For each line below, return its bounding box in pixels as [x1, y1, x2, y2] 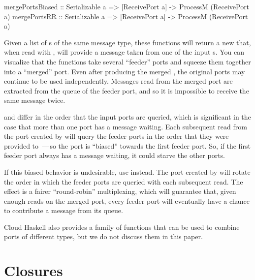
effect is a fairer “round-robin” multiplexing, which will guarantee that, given [4, 186, 236, 196]
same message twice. [4, 95, 65, 105]
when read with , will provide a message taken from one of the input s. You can [4, 47, 244, 57]
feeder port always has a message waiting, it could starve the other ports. [4, 150, 225, 160]
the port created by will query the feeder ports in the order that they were [4, 131, 229, 141]
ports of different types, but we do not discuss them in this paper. [4, 231, 203, 242]
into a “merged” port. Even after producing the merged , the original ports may [4, 66, 245, 76]
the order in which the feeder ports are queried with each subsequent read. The [4, 176, 243, 187]
